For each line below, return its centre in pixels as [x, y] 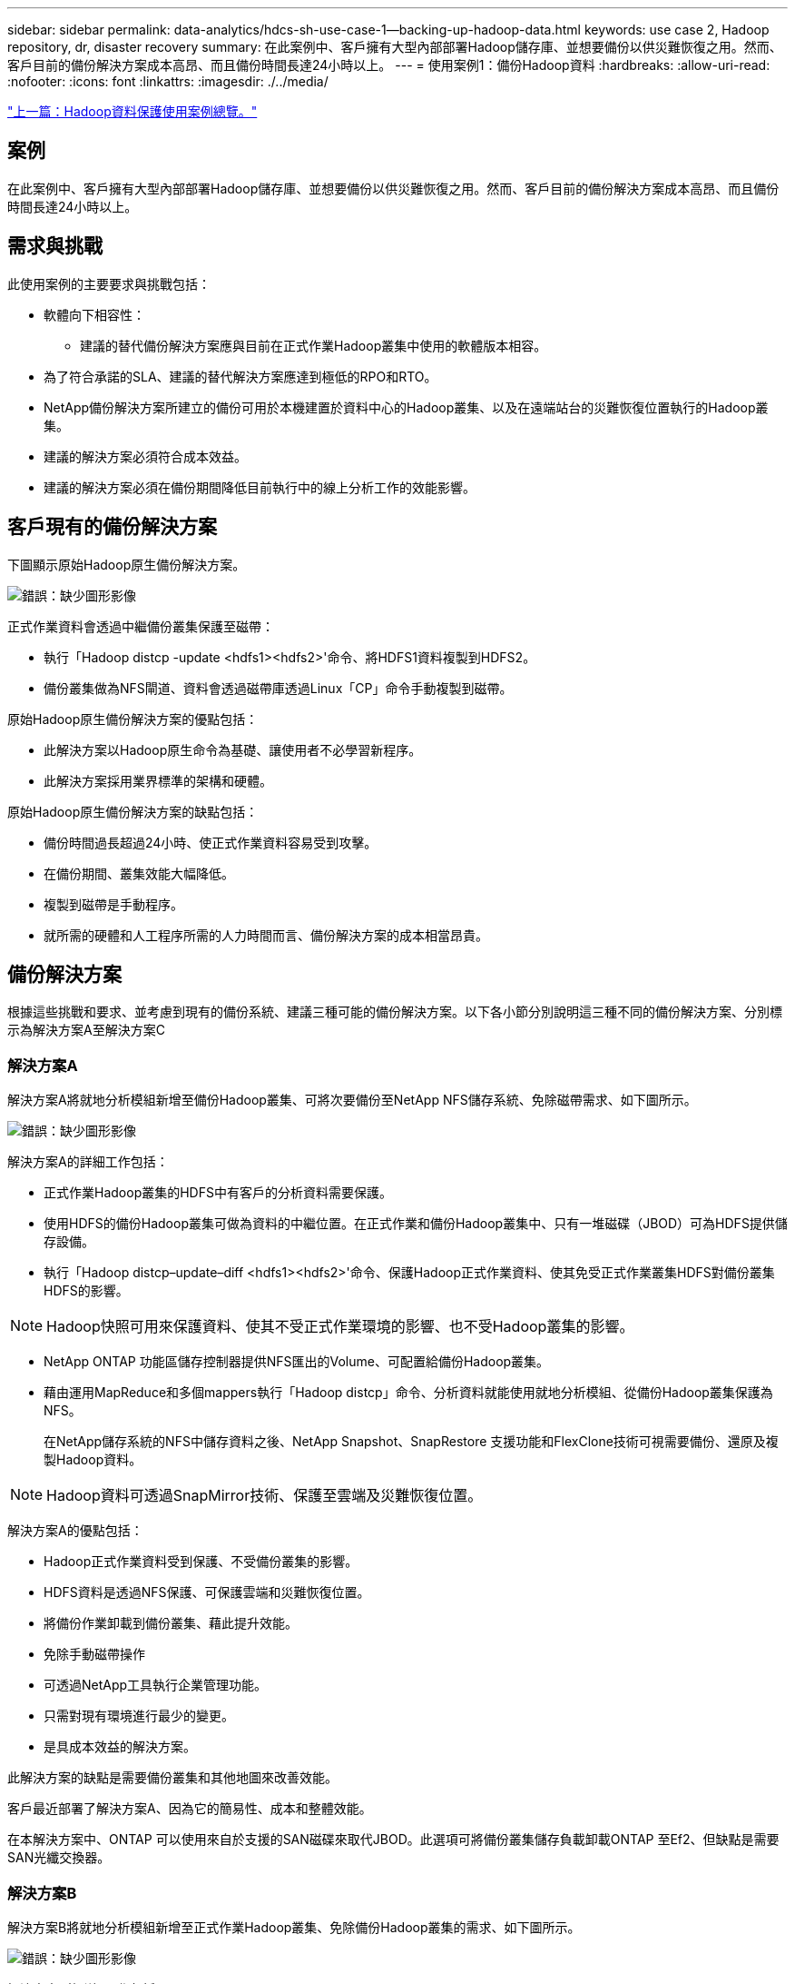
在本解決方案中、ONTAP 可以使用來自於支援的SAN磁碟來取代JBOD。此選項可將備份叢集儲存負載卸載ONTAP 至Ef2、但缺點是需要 [393, 1840]
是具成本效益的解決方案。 [120, 1747]
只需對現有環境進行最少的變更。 [139, 1716]
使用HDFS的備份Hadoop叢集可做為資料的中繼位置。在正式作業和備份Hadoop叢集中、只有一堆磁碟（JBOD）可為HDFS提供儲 [416, 1224]
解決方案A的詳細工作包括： [88, 1162]
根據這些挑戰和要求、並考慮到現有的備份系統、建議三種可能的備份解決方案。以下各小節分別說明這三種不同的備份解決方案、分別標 [395, 1012]
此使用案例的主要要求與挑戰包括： [109, 283]
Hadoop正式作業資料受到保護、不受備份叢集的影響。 [201, 1562]
